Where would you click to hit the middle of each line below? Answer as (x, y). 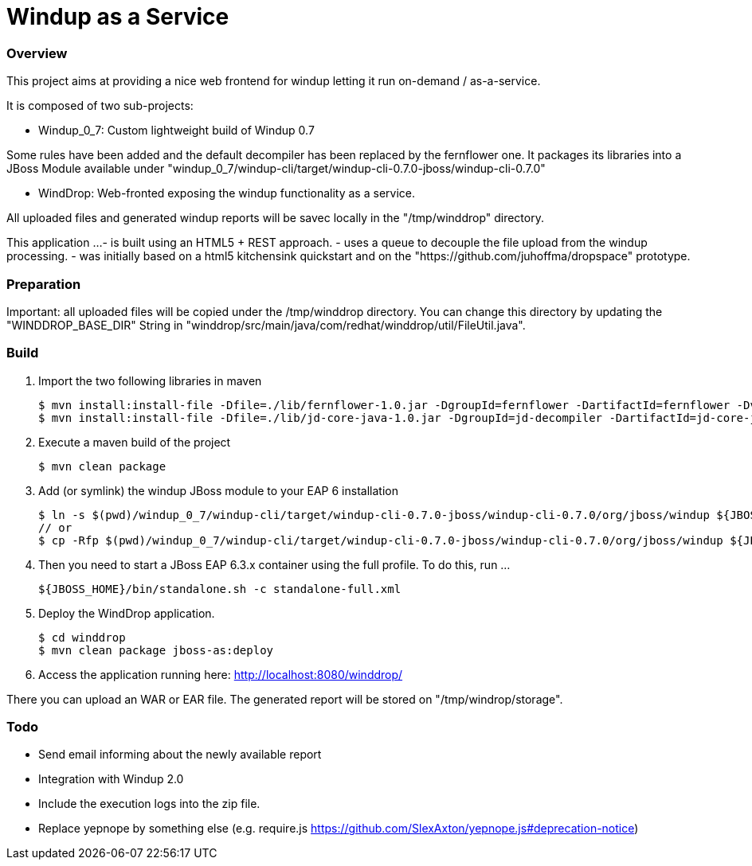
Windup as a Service (118, 17)
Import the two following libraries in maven (150, 380)
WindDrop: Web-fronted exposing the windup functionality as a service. (227, 193)
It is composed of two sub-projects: (100, 106)
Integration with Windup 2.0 (111, 779)
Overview (37, 53)
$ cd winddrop (82, 637)
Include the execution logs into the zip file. (149, 804)
